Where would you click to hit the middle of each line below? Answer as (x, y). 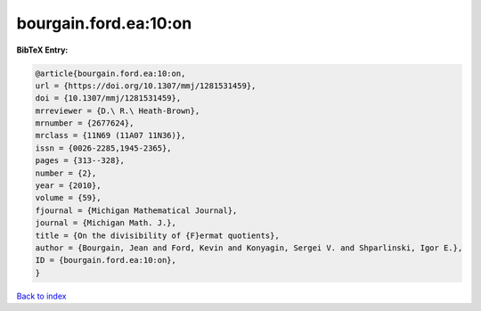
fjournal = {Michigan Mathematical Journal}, (136, 210)
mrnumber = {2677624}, (85, 123)
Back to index (41, 296)
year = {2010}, (68, 186)
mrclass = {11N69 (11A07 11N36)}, (110, 135)
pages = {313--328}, (80, 161)
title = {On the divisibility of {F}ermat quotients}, (157, 235)
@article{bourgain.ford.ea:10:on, (110, 73)
